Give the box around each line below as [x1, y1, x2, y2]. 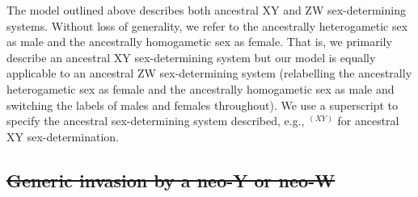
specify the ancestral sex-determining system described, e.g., [6, 112, 305, 129]
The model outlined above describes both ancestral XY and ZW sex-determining [6, 2, 406, 18]
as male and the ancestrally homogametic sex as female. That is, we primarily [6, 33, 392, 50]
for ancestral [337, 112, 399, 129]
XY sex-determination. [6, 128, 119, 145]
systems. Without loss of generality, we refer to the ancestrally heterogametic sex [6, 17, 408, 34]
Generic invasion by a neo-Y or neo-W [6, 167, 336, 192]
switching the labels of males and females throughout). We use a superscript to [6, 96, 399, 113]
